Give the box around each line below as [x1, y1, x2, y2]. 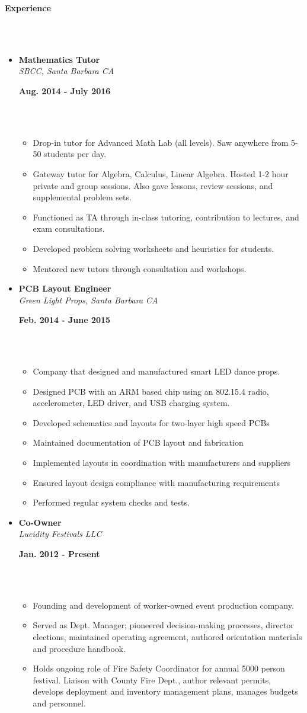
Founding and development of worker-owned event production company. [33, 599, 294, 611]
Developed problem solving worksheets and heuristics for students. [33, 242, 274, 254]
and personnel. [33, 696, 86, 709]
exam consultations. [33, 222, 105, 235]
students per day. [44, 148, 107, 160]
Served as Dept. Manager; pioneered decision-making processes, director [33, 619, 294, 631]
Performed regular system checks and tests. [33, 496, 190, 509]
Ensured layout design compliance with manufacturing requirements [33, 476, 280, 488]
